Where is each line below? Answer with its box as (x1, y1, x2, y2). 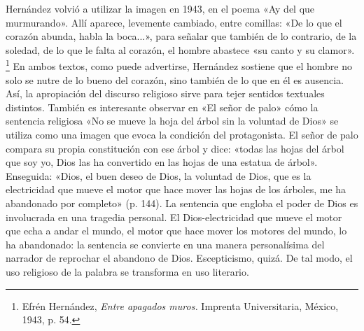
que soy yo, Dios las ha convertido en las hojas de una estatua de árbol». (6, 155, 318, 169)
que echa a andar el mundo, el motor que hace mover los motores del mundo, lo (6, 223, 347, 238)
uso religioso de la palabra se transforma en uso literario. (6, 264, 249, 279)
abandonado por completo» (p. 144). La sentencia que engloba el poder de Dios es (6, 195, 358, 210)
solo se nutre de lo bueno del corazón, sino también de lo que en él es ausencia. (6, 72, 344, 87)
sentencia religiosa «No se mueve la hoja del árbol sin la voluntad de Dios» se (6, 113, 339, 128)
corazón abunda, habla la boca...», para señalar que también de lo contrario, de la (6, 29, 357, 43)
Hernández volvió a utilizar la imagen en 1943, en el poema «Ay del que (6, 1, 315, 15)
